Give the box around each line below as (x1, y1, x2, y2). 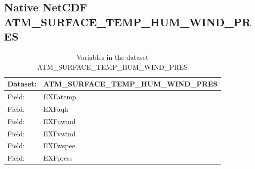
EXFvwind (43, 128, 76, 138)
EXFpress (43, 153, 73, 163)
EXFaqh (43, 103, 68, 114)
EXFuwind (43, 116, 76, 126)
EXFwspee (43, 140, 75, 151)
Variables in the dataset (76, 51, 149, 62)
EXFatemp (43, 91, 76, 102)
